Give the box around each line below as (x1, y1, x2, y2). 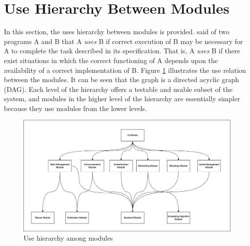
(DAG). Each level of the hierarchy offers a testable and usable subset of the (4, 84, 233, 94)
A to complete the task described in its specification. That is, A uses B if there (4, 45, 240, 56)
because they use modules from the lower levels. (4, 103, 147, 113)
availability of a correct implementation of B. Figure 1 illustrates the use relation (4, 65, 246, 75)
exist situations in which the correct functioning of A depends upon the (4, 55, 218, 65)
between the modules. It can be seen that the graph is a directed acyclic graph (4, 74, 239, 85)
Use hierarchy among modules (23, 233, 113, 243)
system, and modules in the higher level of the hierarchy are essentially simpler (4, 93, 240, 104)
